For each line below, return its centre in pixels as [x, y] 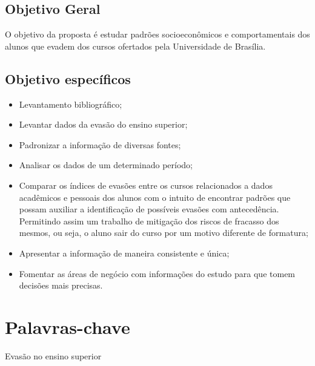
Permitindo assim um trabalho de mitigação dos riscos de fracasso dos [149, 221]
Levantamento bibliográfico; [71, 104]
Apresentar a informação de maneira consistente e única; [124, 253]
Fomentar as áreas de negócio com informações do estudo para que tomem [157, 273]
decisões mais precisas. [61, 285]
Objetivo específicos [68, 78]
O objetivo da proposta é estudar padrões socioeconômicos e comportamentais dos [157, 34]
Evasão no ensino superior [53, 355]
